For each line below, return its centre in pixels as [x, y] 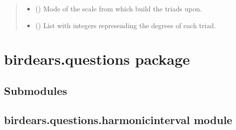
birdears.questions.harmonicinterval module [118, 119]
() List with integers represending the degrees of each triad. [126, 25]
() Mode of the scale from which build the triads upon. [119, 8]
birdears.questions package [97, 59]
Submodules [36, 90]
